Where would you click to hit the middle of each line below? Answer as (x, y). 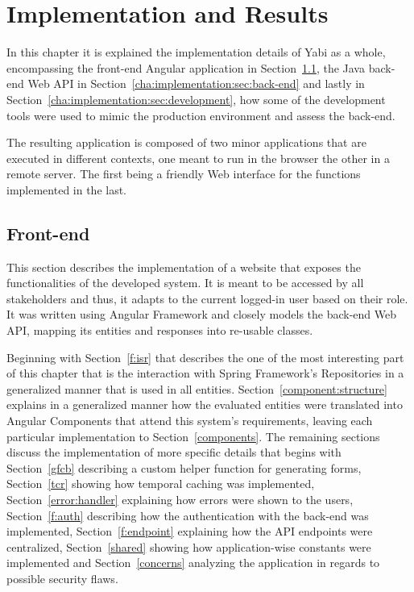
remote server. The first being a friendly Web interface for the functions (184, 174)
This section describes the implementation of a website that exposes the (184, 267)
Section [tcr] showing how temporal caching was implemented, (161, 484)
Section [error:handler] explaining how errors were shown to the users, (180, 499)
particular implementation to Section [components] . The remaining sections (193, 436)
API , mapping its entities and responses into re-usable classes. (160, 330)
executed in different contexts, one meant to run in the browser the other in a (198, 158)
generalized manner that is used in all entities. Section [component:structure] (197, 388)
